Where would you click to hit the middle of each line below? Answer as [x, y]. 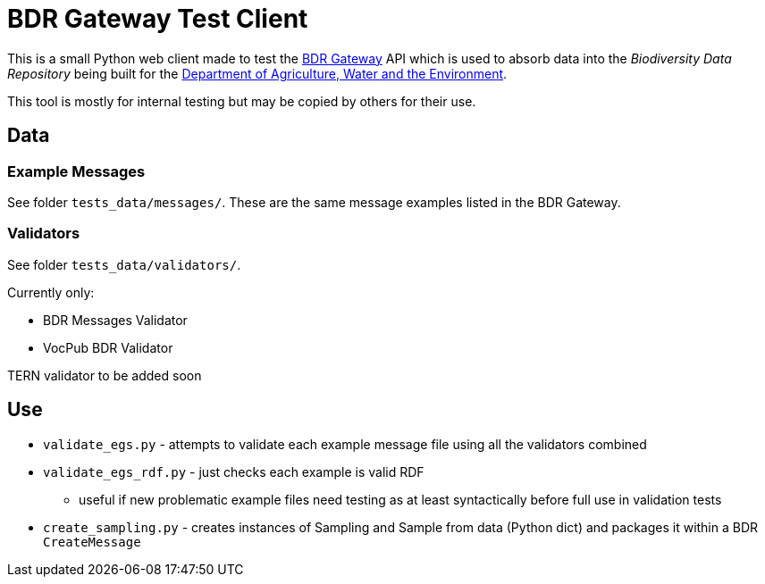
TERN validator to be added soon [105, 375]
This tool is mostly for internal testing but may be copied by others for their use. [242, 101]
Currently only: [51, 292]
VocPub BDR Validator [108, 347]
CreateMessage [92, 542]
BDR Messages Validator [115, 320]
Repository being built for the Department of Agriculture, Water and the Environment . [257, 73]
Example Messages [76, 171]
